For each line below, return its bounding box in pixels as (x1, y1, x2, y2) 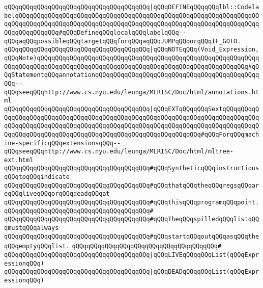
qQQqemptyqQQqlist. (4, 243, 70, 250)
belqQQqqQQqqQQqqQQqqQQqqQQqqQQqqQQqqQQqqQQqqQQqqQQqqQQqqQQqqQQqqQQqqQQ (4, 12, 259, 19)
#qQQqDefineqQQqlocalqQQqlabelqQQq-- (59, 29, 186, 36)
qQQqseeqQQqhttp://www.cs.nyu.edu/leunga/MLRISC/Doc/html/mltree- (4, 148, 234, 155)
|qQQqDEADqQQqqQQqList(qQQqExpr (150, 268, 259, 276)
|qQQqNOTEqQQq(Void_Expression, (150, 46, 259, 54)
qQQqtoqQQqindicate (4, 173, 70, 181)
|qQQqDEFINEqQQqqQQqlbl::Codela (150, 4, 259, 11)
